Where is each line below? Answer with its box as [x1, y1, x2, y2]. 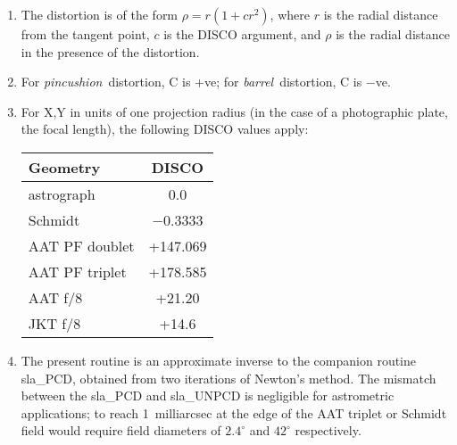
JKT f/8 [28, 312, 81, 334]
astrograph [28, 183, 96, 204]
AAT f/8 [28, 286, 83, 308]
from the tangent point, [21, 25, 150, 43]
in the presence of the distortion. [21, 42, 200, 61]
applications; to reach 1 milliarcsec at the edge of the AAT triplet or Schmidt [21, 403, 447, 422]
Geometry [28, 156, 101, 177]
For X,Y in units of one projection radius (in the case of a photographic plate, [21, 102, 448, 120]
